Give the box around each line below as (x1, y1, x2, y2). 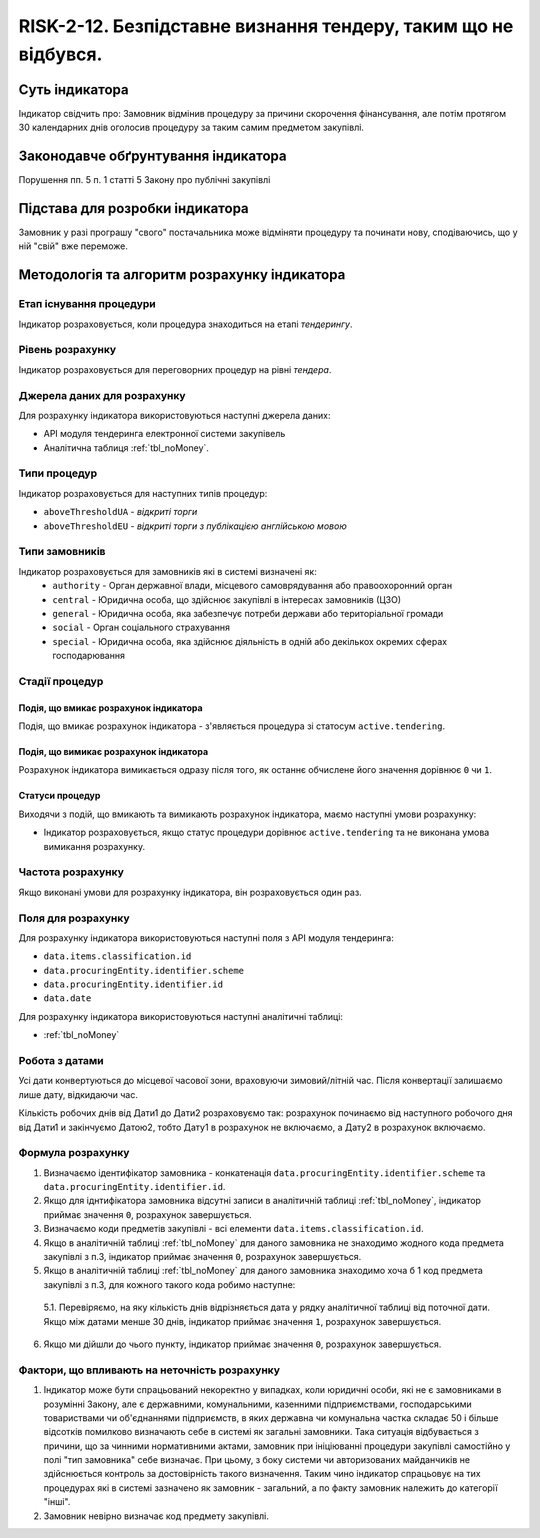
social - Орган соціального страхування (52, 621, 230, 634)
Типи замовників (18, 545, 106, 559)
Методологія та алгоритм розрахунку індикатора (18, 266, 346, 284)
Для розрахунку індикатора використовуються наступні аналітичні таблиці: (18, 1010, 344, 1022)
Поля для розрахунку (18, 911, 130, 925)
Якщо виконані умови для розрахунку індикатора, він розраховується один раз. (18, 886, 362, 898)
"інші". (43, 1496, 71, 1508)
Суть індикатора (18, 81, 129, 98)
